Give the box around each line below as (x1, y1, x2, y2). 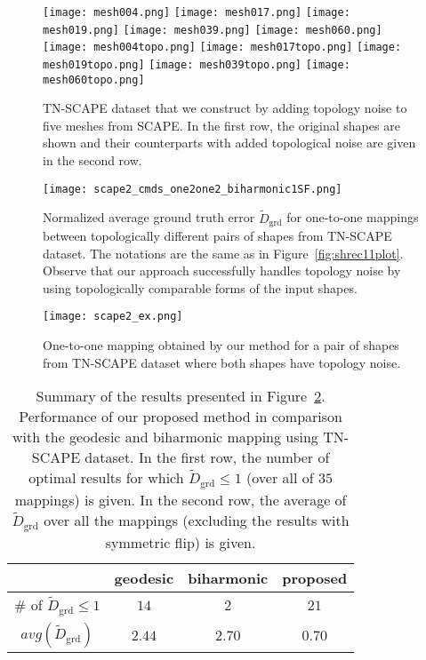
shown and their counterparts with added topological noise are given (43, 133, 416, 152)
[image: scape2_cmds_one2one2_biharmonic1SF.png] (43, 182, 342, 195)
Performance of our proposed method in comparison (19, 406, 342, 427)
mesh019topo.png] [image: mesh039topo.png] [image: (43, 58, 350, 71)
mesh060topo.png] (43, 73, 145, 86)
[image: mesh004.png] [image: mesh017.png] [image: (43, 6, 350, 19)
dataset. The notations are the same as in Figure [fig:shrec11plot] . (43, 243, 404, 262)
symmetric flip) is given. (105, 532, 256, 553)
